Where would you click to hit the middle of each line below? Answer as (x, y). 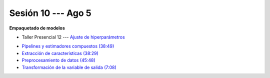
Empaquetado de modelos (37, 28)
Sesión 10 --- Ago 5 (50, 13)
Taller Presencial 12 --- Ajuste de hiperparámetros (73, 37)
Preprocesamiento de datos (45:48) (58, 60)
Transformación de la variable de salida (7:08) (69, 67)
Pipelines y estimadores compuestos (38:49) (68, 46)
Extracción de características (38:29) (60, 53)
